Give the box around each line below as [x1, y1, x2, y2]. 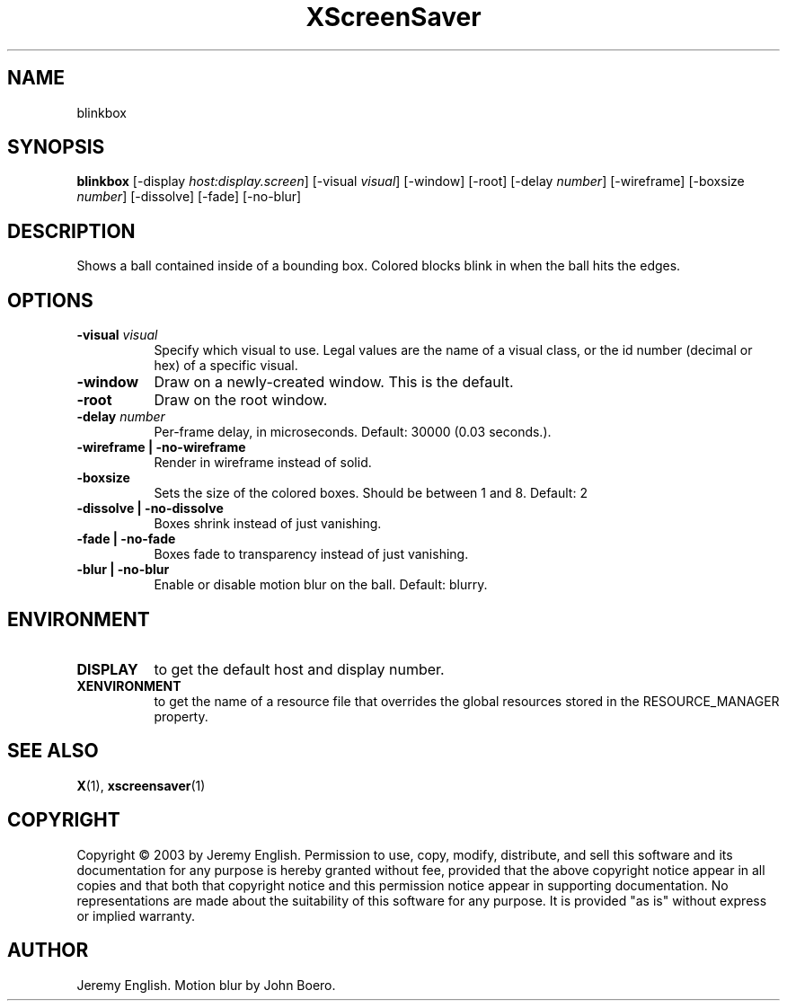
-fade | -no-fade [76, 531, 176, 547]
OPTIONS [7, 288, 93, 312]
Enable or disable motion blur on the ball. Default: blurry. [154, 577, 488, 593]
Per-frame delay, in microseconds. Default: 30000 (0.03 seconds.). [154, 424, 552, 440]
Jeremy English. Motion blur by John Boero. [76, 977, 336, 993]
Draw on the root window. [154, 391, 328, 410]
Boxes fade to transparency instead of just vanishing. [154, 546, 469, 562]
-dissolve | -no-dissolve [76, 500, 224, 517]
